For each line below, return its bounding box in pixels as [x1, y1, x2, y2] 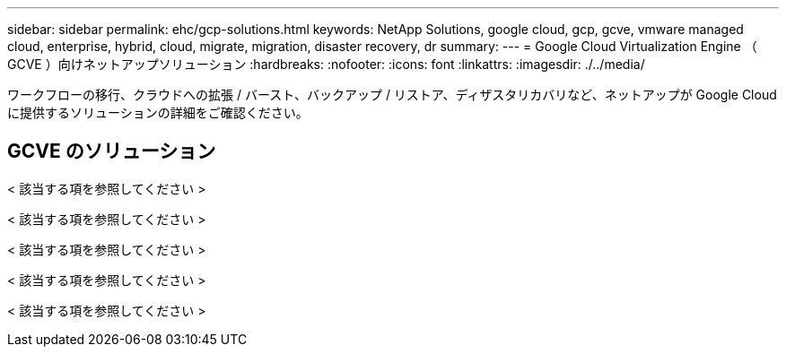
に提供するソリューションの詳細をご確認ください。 [7, 105, 309, 120]
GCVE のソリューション [7, 140, 216, 163]
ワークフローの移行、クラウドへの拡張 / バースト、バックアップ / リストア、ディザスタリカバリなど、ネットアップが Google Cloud [7, 87, 777, 102]
